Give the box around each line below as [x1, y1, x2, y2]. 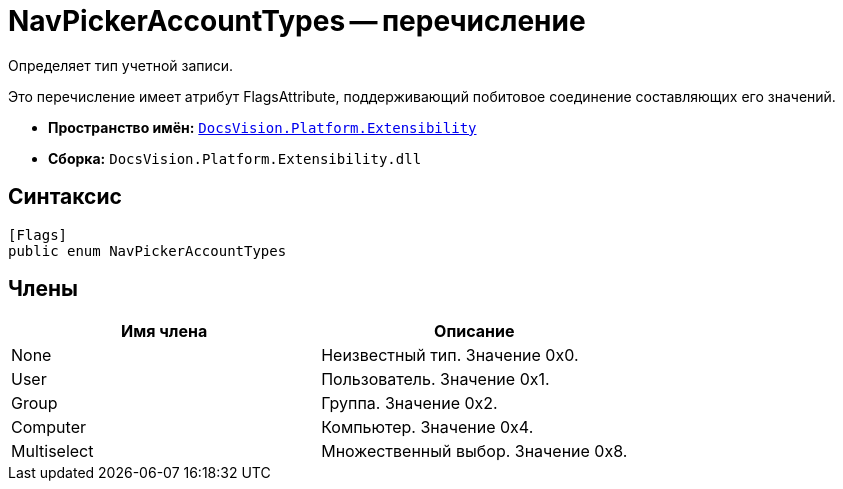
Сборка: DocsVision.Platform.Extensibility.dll [48, 149, 422, 167]
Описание [434, 321, 515, 342]
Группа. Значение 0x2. [321, 393, 498, 414]
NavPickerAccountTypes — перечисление [8, 4, 586, 38]
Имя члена [120, 321, 208, 342]
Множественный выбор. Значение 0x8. [321, 441, 628, 462]
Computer [11, 417, 86, 438]
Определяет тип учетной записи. [8, 56, 234, 74]
